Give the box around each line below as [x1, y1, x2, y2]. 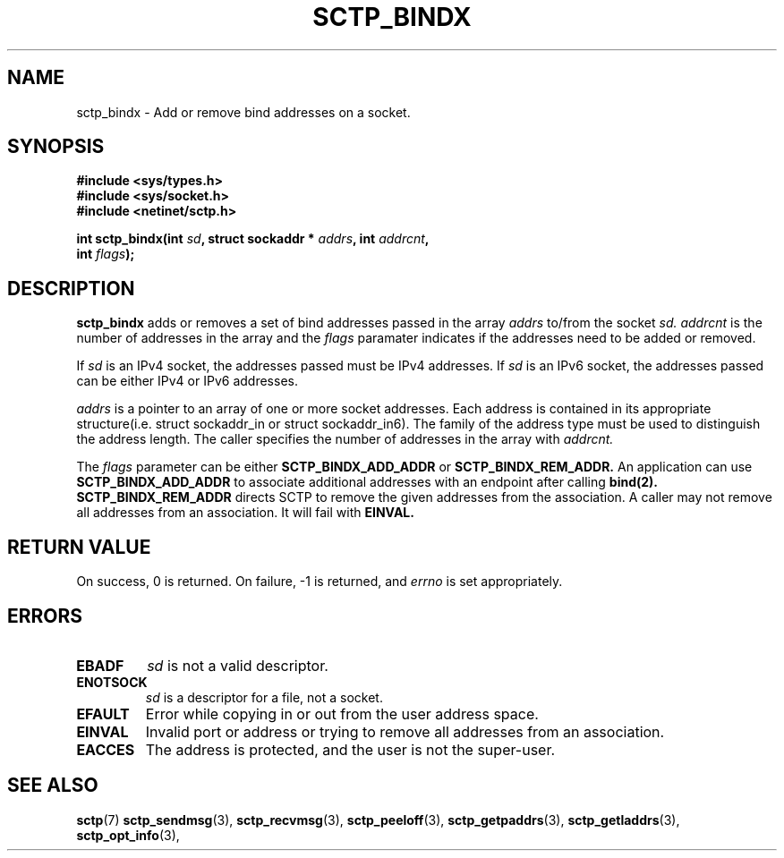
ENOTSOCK [76, 674, 148, 690]
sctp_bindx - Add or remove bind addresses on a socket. [76, 104, 411, 120]
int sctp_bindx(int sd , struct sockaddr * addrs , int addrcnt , [76, 231, 430, 247]
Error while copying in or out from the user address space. [145, 704, 539, 723]
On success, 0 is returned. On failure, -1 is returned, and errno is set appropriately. [76, 573, 563, 590]
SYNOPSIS [7, 135, 105, 158]
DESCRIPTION [7, 276, 135, 300]
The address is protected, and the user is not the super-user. [145, 740, 556, 759]
